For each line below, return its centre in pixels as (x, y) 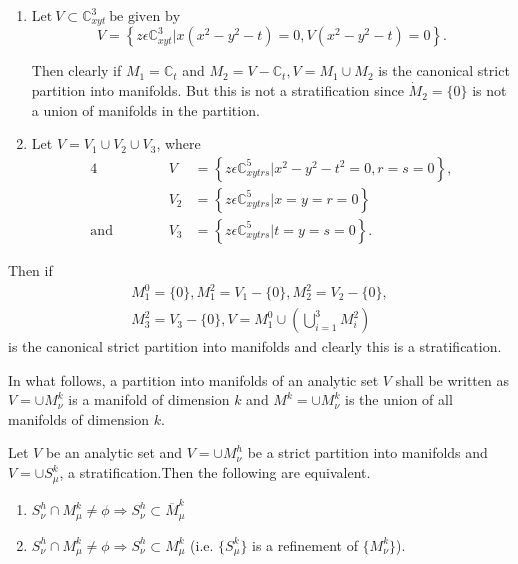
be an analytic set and (114, 452)
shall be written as (452, 379)
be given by (145, 17)
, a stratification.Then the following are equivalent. (215, 472)
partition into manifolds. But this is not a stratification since (217, 90)
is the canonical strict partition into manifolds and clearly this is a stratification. (255, 346)
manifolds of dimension (78, 418)
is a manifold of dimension (149, 399)
